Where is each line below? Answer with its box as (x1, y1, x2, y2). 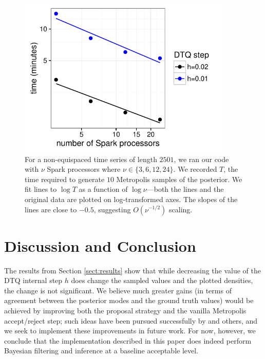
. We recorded (173, 164, 217, 174)
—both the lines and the (146, 184, 224, 194)
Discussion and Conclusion (4, 235, 196, 256)
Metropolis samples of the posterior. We (116, 173, 242, 184)
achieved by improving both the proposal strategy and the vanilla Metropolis (4, 305, 247, 316)
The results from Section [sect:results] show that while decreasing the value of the (4, 265, 261, 275)
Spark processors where (47, 164, 121, 174)
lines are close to (25, 204, 77, 214)
